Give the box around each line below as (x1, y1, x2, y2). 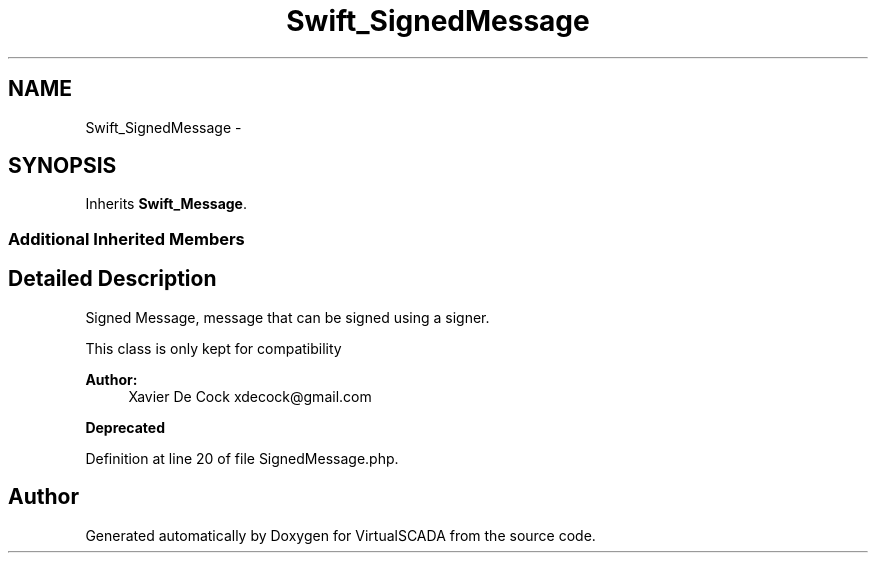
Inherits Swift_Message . (85, 195, 248, 213)
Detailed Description (8, 266, 217, 292)
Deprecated (85, 418, 166, 436)
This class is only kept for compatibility (85, 339, 342, 357)
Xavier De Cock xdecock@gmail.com (128, 387, 372, 405)
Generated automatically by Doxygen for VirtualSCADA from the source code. (85, 526, 596, 544)
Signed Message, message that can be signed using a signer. (85, 308, 490, 326)
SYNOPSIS (8, 153, 117, 179)
